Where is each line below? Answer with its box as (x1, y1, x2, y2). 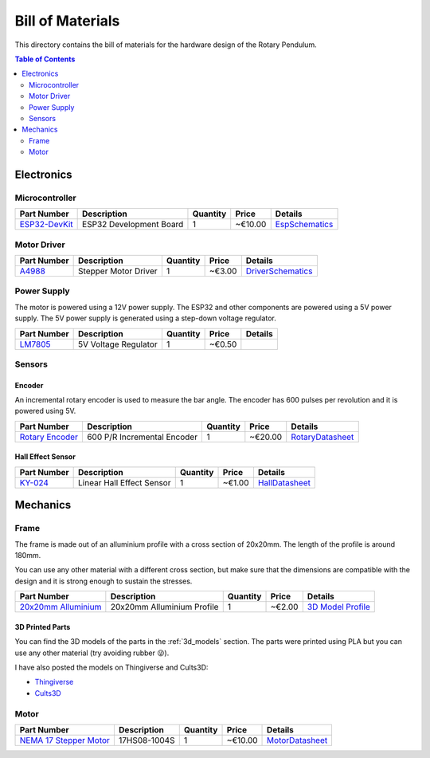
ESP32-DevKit (19, 219, 73, 230)
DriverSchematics (245, 265, 313, 277)
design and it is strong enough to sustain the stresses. (14, 576, 193, 586)
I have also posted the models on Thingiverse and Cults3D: (14, 662, 209, 672)
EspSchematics (275, 219, 334, 230)
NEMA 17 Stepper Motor (19, 734, 111, 745)
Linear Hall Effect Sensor (78, 477, 171, 488)
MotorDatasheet (267, 734, 328, 745)
